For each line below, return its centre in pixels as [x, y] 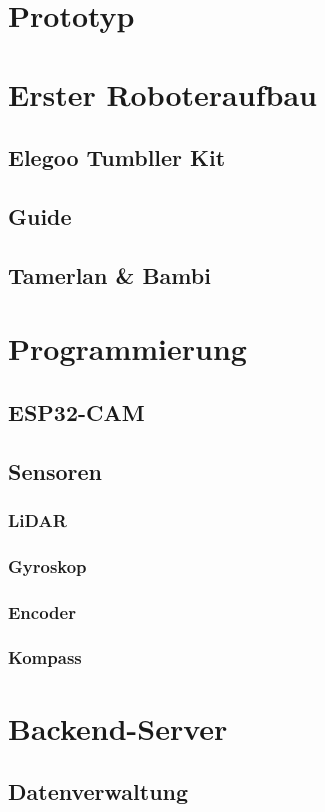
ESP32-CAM [76, 411]
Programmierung [127, 348]
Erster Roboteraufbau [162, 93]
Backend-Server [118, 727]
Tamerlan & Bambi [109, 274]
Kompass [45, 657]
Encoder [42, 611]
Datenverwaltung [98, 791]
